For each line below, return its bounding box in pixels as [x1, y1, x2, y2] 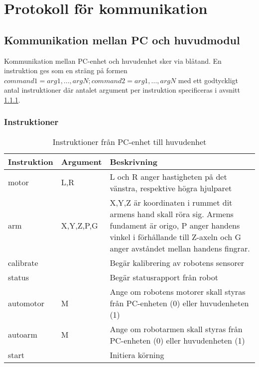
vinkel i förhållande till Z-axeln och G [110, 231, 242, 243]
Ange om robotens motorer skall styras [110, 285, 246, 297]
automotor [8, 297, 44, 309]
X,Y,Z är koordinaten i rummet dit [110, 196, 233, 208]
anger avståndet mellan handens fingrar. [110, 242, 250, 254]
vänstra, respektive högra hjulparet [110, 182, 232, 194]
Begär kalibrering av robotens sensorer [110, 256, 245, 268]
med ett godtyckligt [178, 75, 239, 85]
